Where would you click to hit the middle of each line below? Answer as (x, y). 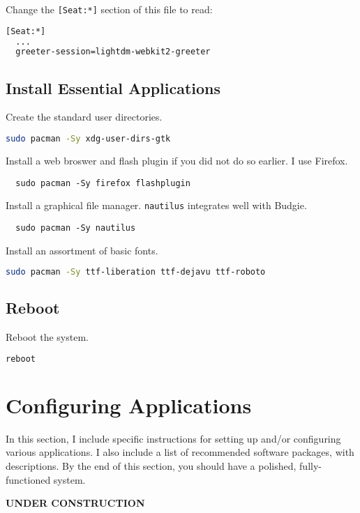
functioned (28, 479)
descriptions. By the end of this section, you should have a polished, (151, 465)
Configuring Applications (129, 405)
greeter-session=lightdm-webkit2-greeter (113, 52)
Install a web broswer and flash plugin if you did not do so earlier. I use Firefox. (177, 160)
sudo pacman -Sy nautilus (76, 228)
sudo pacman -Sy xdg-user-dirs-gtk (88, 139)
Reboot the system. (47, 337)
